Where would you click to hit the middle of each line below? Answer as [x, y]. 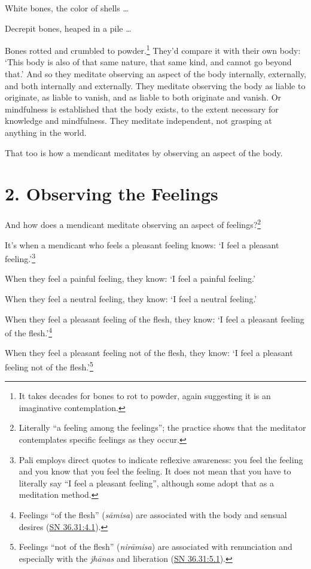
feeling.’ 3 [20, 258]
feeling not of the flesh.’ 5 [49, 366]
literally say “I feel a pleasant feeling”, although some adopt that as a [146, 483]
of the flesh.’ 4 [29, 332]
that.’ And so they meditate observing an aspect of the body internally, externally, [156, 74]
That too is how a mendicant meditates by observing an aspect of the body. [144, 152]
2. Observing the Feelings [112, 194]
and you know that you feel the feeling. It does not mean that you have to [155, 471]
